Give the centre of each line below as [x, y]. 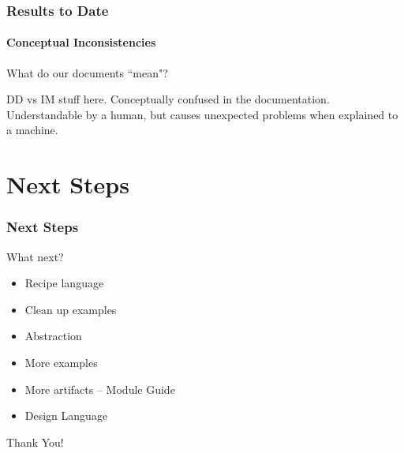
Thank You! [35, 442]
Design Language [66, 416]
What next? [35, 256]
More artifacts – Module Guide [100, 389]
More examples [61, 362]
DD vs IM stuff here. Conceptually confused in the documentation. [168, 99]
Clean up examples [71, 309]
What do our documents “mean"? [87, 72]
